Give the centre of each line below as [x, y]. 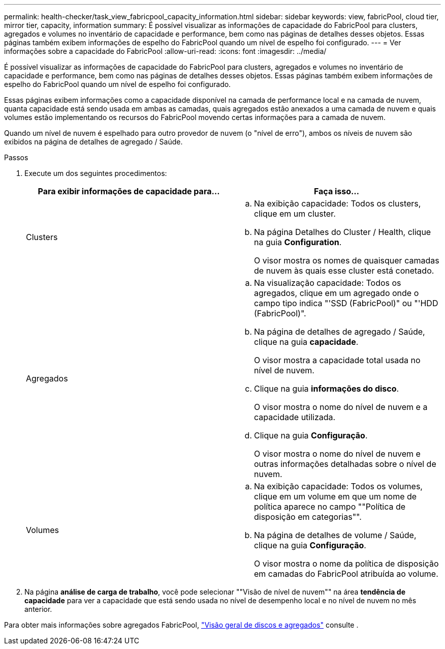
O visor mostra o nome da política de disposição [346, 564]
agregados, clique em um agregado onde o [337, 293]
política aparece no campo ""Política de [330, 507]
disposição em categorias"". [308, 517]
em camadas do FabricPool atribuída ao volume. [346, 574]
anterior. [38, 609]
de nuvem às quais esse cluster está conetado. [344, 271]
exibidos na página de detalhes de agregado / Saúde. [93, 142]
